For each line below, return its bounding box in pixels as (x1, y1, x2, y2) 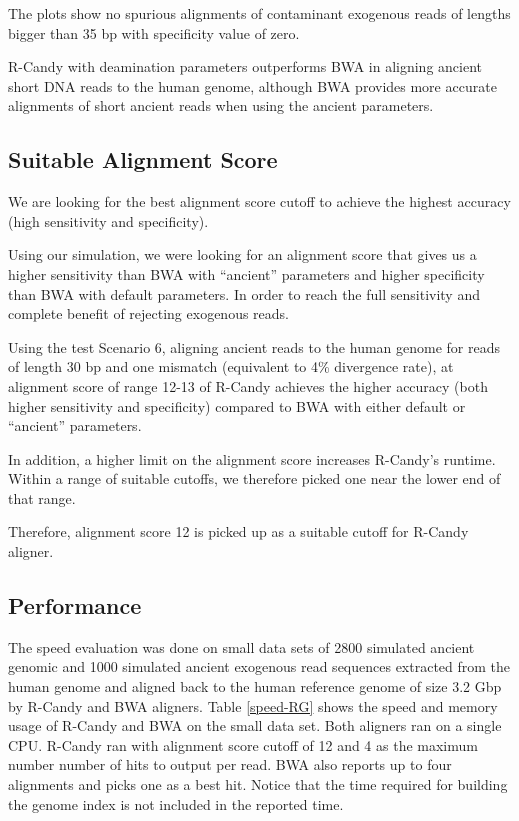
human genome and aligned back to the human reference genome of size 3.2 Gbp (8, 676, 502, 697)
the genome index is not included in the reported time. (8, 793, 344, 814)
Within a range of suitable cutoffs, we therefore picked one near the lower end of (8, 468, 501, 489)
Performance (8, 590, 142, 621)
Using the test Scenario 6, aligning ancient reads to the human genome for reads (8, 336, 500, 357)
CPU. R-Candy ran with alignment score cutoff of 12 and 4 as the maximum (8, 734, 478, 755)
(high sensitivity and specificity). (8, 210, 209, 231)
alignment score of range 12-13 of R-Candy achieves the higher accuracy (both (8, 375, 488, 396)
